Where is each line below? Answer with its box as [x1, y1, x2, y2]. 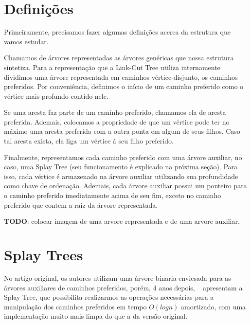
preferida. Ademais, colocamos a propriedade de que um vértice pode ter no [4, 116, 230, 126]
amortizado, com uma [181, 301, 246, 311]
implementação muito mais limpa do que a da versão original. [4, 311, 188, 321]
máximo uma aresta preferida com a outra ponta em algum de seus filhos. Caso [4, 126, 240, 136]
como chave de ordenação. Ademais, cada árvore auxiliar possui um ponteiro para [4, 180, 247, 191]
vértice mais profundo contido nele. [4, 90, 108, 101]
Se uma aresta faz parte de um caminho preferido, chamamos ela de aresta [4, 107, 226, 117]
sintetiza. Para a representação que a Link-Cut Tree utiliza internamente [4, 62, 220, 72]
